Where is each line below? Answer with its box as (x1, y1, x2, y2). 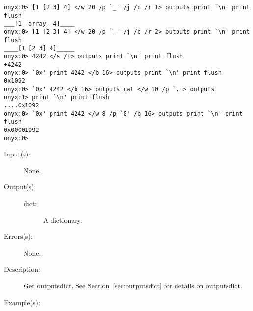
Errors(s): (4, 231, 33, 241)
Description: (4, 264, 40, 274)
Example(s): (4, 297, 40, 307)
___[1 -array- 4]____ (4, 20, 75, 27)
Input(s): (4, 149, 31, 159)
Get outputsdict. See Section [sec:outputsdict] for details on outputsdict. (24, 280, 242, 290)
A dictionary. (43, 214, 82, 225)
